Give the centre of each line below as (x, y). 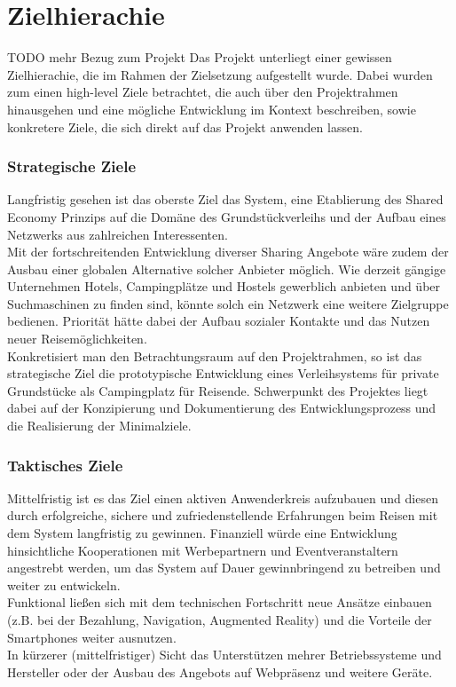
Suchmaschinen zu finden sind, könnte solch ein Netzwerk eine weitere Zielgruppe (228, 303)
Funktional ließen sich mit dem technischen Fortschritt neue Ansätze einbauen (220, 602)
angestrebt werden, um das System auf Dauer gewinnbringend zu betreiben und (224, 568)
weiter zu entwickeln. (64, 584)
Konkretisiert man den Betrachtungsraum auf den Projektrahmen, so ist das (215, 355)
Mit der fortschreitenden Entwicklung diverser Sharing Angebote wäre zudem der (228, 252)
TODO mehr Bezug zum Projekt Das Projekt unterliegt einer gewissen (200, 57)
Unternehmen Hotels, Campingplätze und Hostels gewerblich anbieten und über (224, 286)
